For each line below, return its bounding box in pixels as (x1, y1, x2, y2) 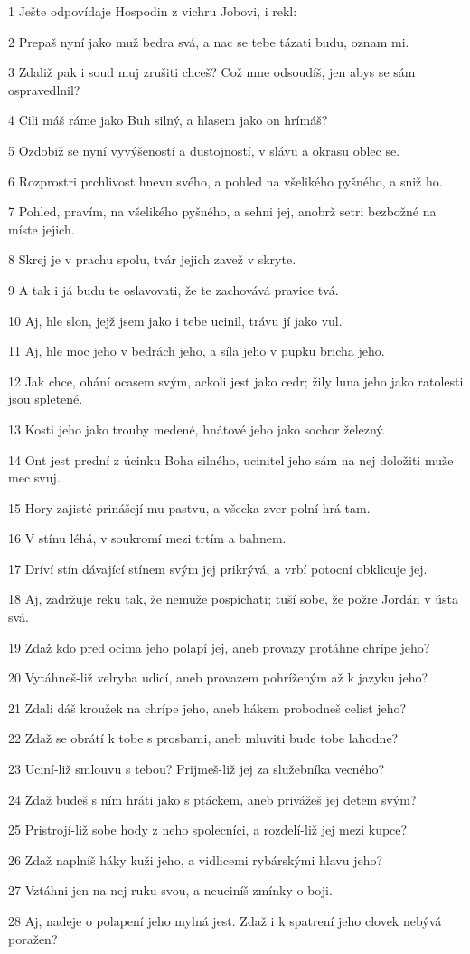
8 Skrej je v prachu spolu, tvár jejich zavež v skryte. (8, 250, 296, 269)
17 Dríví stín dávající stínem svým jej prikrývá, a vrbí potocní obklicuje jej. (8, 558, 428, 577)
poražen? (8, 929, 58, 948)
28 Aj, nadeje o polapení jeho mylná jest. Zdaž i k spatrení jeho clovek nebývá (8, 911, 442, 930)
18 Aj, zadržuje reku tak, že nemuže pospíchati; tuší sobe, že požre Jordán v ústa (8, 589, 459, 608)
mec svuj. (8, 468, 61, 487)
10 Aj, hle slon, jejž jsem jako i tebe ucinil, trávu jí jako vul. (8, 310, 343, 329)
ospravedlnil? (8, 80, 80, 99)
